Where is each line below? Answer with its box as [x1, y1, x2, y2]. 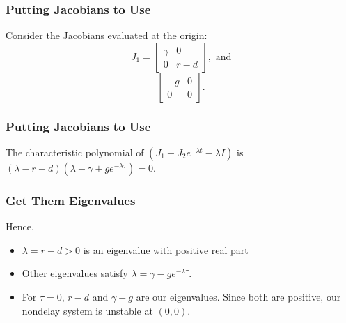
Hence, [6, 219, 34, 234]
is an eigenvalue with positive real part [83, 242, 249, 257]
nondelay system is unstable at [22, 303, 153, 317]
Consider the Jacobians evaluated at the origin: [6, 28, 207, 43]
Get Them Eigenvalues [6, 191, 136, 209]
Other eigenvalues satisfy [22, 266, 128, 280]
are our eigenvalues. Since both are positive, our [136, 290, 341, 304]
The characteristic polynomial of [6, 145, 144, 160]
